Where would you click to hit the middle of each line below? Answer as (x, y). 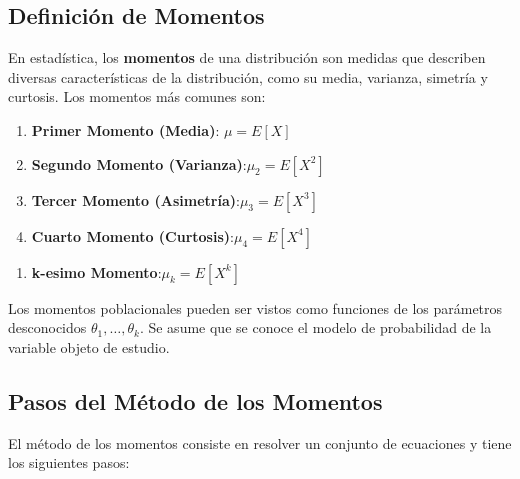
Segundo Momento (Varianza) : (139, 163)
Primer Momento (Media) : (125, 129)
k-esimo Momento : (96, 271)
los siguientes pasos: (69, 462)
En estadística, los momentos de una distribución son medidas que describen (247, 57)
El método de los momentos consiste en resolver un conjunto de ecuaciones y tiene (260, 442)
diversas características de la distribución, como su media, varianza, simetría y (248, 76)
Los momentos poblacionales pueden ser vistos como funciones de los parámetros (255, 307)
